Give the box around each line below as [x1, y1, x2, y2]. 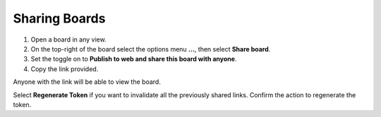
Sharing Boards [13, 11, 106, 26]
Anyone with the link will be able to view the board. [13, 78, 162, 86]
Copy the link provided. [30, 64, 99, 73]
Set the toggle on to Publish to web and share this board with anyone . [30, 55, 237, 63]
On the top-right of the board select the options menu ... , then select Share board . [30, 44, 271, 53]
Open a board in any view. [30, 35, 107, 44]
